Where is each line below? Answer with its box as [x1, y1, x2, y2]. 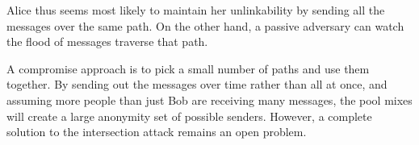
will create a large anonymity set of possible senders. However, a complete [6, 107, 372, 124]
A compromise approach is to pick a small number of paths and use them [6, 60, 370, 77]
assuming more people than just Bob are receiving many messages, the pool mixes [6, 91, 413, 108]
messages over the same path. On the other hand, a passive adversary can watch [6, 17, 404, 34]
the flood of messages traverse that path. [6, 33, 208, 50]
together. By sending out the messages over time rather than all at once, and [6, 76, 388, 93]
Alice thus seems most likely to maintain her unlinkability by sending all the [6, 2, 385, 18]
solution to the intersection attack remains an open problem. [6, 123, 307, 140]
